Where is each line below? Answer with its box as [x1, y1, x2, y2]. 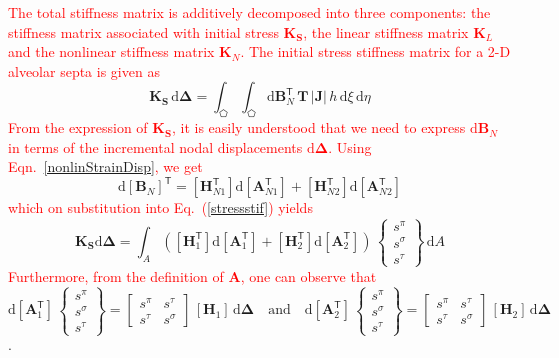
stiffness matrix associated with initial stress [8, 21, 279, 42]
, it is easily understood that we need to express [171, 117, 466, 138]
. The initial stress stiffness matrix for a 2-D [240, 41, 511, 62]
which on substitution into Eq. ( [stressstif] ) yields [8, 197, 313, 218]
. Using [328, 136, 372, 157]
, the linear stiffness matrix [303, 21, 469, 42]
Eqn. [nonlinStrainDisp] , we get [8, 156, 203, 177]
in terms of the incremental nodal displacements [8, 136, 303, 157]
